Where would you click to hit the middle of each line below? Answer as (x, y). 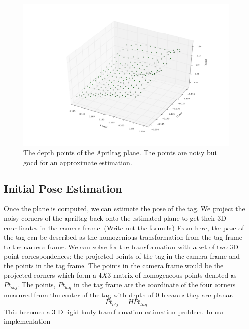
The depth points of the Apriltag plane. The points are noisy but (120, 152)
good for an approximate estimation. (78, 162)
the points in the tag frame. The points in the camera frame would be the (114, 265)
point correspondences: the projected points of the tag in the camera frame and (122, 256)
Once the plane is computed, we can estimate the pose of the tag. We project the (124, 208)
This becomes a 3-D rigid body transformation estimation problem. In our (114, 311)
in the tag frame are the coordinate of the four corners (155, 285)
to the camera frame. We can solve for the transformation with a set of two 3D (121, 246)
